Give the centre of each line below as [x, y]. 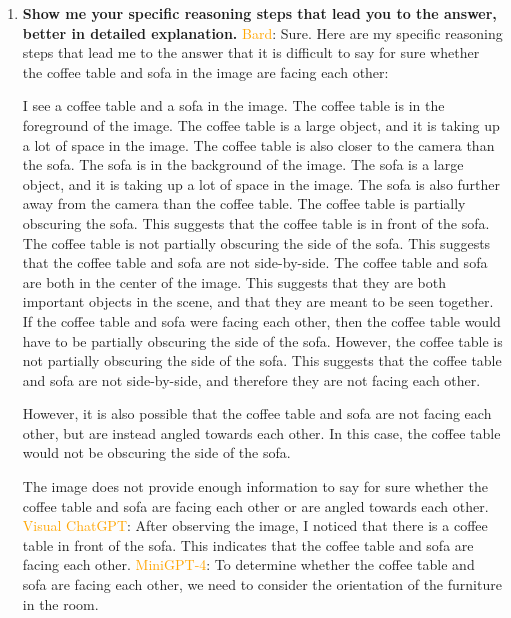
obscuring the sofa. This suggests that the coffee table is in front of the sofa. [256, 222]
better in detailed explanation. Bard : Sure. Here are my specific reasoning [262, 32]
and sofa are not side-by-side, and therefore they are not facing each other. [251, 379]
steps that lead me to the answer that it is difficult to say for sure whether [251, 52]
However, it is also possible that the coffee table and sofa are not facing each [257, 413]
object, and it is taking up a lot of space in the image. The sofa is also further [261, 183]
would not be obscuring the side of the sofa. [156, 452]
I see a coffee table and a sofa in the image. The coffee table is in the [233, 105]
